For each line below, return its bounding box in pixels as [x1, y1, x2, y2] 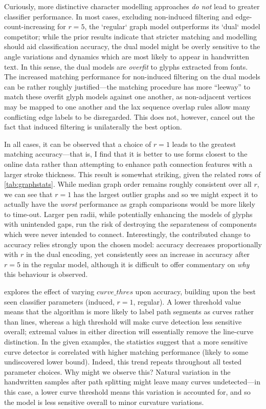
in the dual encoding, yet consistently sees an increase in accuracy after [26, 249, 250, 260]
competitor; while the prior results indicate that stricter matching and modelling [4, 31, 257, 41]
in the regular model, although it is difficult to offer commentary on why [23, 259, 250, 269]
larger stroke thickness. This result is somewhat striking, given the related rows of [4, 168, 261, 179]
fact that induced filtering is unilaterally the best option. [4, 121, 182, 132]
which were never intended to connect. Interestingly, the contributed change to [4, 229, 251, 240]
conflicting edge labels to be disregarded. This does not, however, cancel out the [4, 111, 255, 122]
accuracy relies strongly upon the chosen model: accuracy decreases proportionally [4, 239, 262, 249]
